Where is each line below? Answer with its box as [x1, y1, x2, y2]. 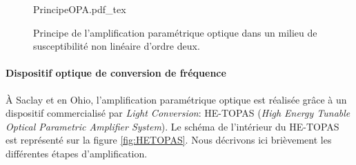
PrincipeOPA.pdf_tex [33, 2, 126, 16]
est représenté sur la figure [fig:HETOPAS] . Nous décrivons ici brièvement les [6, 133, 332, 147]
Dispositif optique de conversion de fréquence [6, 66, 226, 80]
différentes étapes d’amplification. [6, 146, 148, 160]
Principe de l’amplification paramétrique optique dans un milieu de [33, 25, 317, 39]
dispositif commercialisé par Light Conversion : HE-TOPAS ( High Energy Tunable [6, 106, 350, 120]
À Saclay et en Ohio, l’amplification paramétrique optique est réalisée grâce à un [6, 92, 347, 106]
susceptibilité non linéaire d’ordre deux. [33, 39, 200, 53]
